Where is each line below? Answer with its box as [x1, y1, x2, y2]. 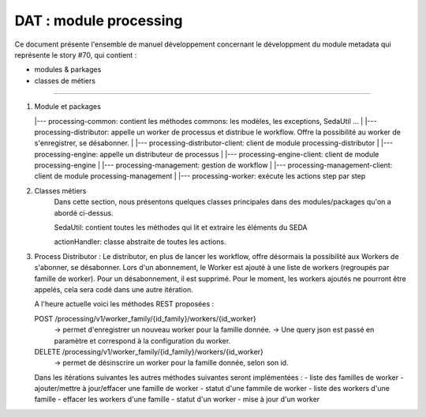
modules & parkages [34, 65, 102, 74]
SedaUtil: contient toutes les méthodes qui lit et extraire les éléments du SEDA [54, 223, 308, 232]
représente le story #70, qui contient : [14, 50, 137, 59]
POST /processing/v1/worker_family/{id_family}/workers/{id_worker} [34, 314, 256, 323]
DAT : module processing [14, 12, 183, 29]
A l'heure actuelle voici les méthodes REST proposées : [34, 299, 215, 309]
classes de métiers [34, 76, 96, 85]
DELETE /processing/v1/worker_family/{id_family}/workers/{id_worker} [34, 347, 264, 356]
